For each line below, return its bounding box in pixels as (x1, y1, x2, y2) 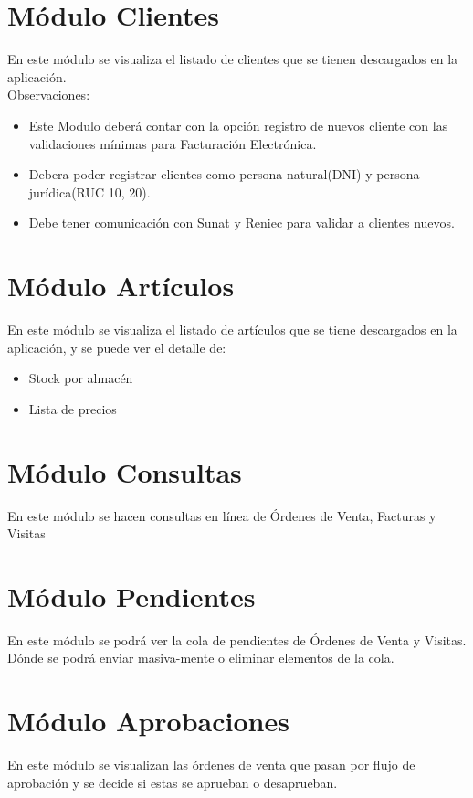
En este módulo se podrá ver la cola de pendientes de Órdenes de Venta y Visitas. (7, 630, 467, 649)
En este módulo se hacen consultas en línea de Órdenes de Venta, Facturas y (7, 505, 436, 525)
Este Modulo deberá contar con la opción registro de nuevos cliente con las (28, 115, 448, 134)
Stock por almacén (28, 368, 133, 388)
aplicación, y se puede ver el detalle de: (7, 337, 226, 356)
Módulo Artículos (7, 267, 235, 304)
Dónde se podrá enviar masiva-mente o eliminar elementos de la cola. (7, 648, 394, 667)
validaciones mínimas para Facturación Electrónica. (28, 133, 317, 153)
